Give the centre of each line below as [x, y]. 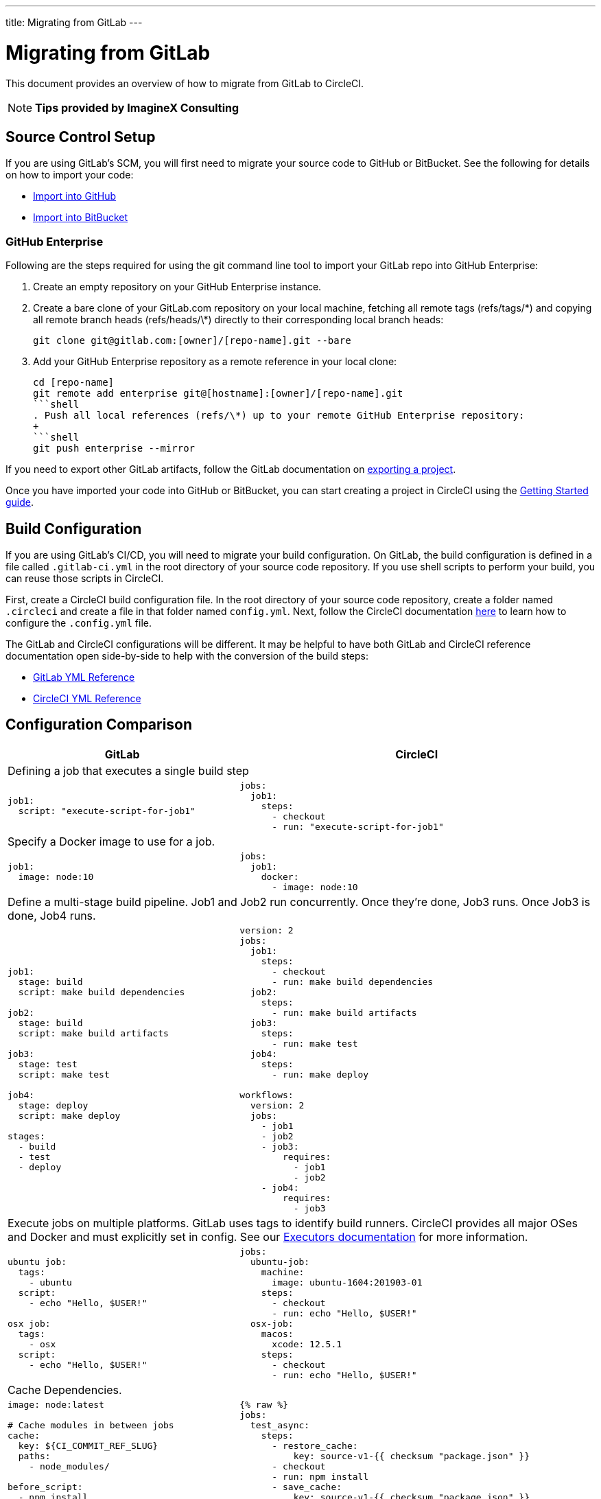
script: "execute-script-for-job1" [107, 811]
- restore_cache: [315, 1445]
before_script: [45, 1487]
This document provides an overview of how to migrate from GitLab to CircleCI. [185, 83]
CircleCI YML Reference [87, 698]
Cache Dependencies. [65, 1390]
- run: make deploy [320, 1074]
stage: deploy [53, 1105]
